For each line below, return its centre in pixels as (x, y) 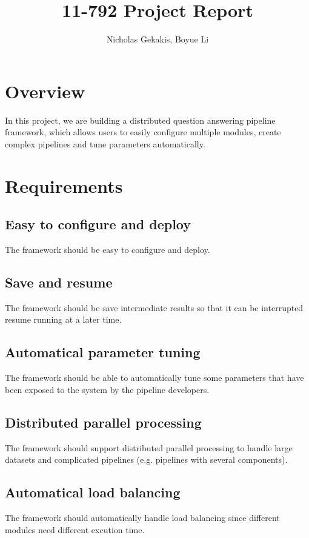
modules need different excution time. (75, 529)
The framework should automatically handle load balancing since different (142, 517)
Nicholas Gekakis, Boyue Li (158, 39)
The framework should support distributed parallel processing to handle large (149, 447)
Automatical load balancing (93, 492)
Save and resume (59, 282)
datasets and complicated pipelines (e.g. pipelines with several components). (146, 459)
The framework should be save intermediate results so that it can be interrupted (154, 307)
